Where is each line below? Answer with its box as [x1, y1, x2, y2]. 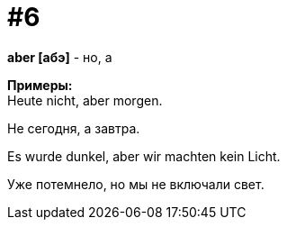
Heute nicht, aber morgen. [7, 92, 163, 108]
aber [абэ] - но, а [7, 49, 112, 65]
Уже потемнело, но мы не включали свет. [7, 176, 265, 192]
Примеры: [7, 77, 73, 93]
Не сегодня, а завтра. [7, 120, 140, 136]
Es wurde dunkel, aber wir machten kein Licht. [7, 148, 281, 164]
